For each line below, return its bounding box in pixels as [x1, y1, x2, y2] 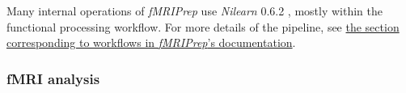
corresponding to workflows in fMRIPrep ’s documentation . [6, 34, 296, 51]
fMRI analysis [6, 68, 100, 88]
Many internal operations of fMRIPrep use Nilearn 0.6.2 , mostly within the [6, 2, 383, 19]
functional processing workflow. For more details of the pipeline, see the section [6, 18, 400, 35]
